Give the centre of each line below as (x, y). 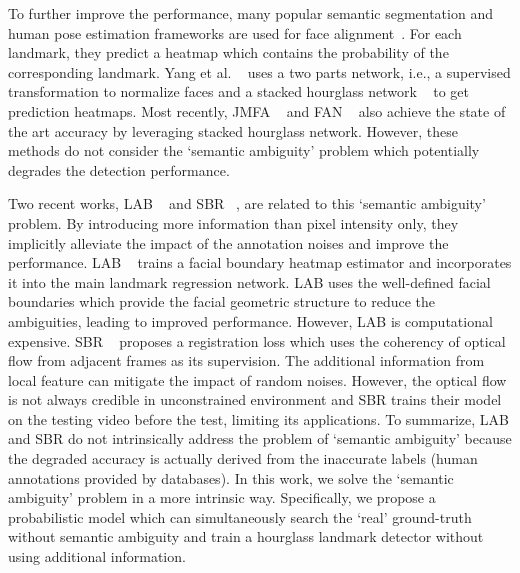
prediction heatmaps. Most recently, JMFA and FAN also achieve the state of (257, 110)
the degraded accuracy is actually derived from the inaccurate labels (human (243, 458)
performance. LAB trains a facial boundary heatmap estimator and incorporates (260, 262)
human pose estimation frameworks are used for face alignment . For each (235, 32)
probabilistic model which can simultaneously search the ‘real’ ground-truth (240, 516)
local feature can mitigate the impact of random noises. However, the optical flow (257, 379)
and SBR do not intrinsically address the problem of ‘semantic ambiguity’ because (260, 438)
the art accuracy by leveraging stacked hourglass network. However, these (233, 130)
